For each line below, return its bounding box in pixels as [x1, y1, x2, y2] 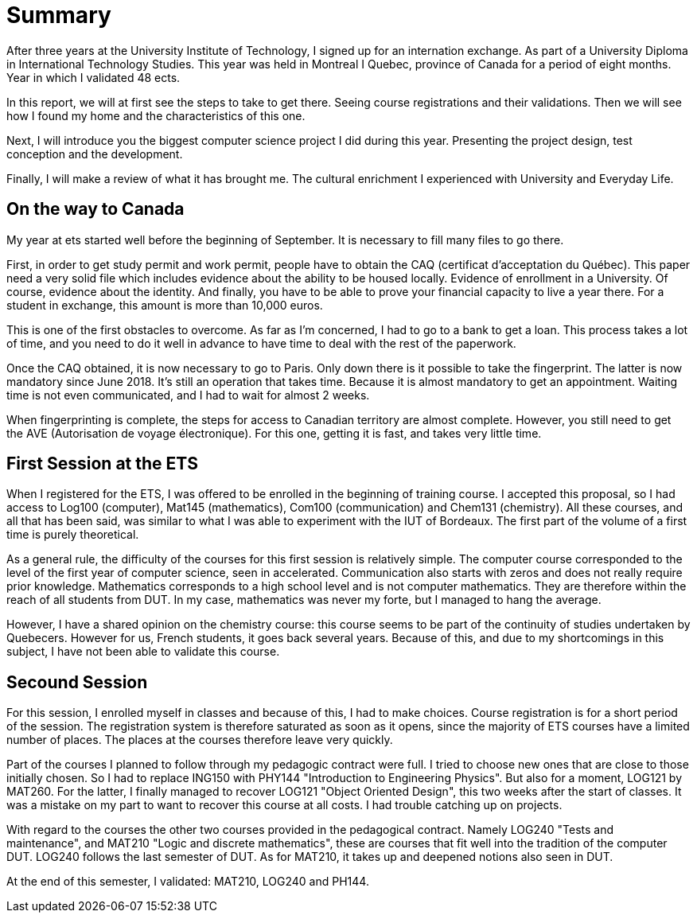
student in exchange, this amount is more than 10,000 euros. [6, 298, 323, 312]
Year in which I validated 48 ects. [6, 70, 181, 84]
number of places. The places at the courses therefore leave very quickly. [6, 733, 393, 747]
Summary [6, 2, 111, 29]
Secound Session [6, 672, 148, 692]
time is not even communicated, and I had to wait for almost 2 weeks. [6, 387, 370, 402]
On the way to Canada [6, 199, 185, 220]
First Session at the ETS [6, 454, 198, 474]
